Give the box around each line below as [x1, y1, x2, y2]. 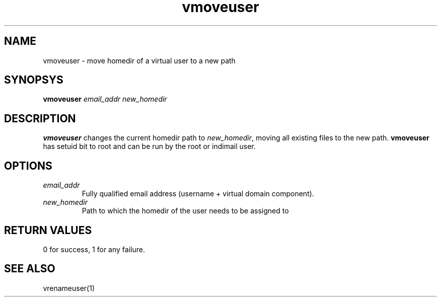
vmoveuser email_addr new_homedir [43, 95, 167, 104]
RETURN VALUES [4, 223, 92, 237]
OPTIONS [4, 159, 52, 172]
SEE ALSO [4, 262, 55, 275]
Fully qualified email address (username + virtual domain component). [82, 189, 314, 198]
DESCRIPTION [4, 112, 76, 125]
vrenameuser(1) [43, 283, 95, 292]
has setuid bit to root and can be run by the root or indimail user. [43, 142, 256, 151]
